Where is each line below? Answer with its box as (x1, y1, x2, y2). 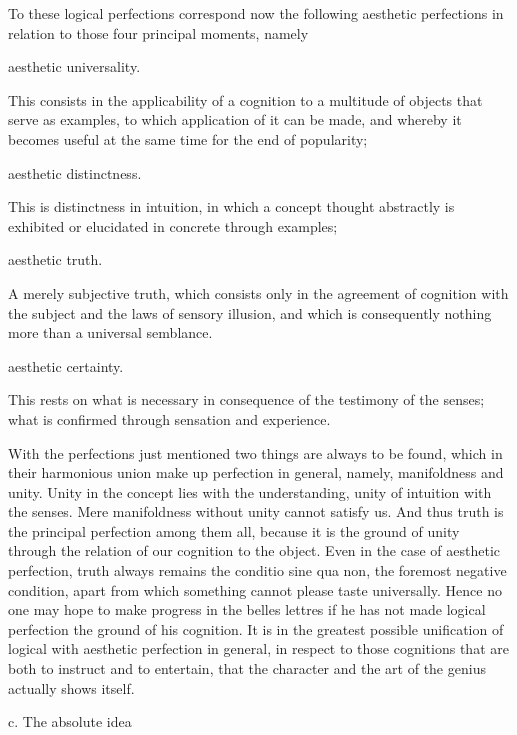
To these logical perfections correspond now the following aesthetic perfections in (8, 3, 504, 23)
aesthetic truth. (8, 249, 103, 270)
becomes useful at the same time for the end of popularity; (8, 128, 368, 149)
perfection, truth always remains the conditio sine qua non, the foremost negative (8, 560, 507, 581)
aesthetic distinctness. (8, 162, 142, 183)
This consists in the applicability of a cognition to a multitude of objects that (8, 89, 483, 110)
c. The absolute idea (8, 711, 132, 732)
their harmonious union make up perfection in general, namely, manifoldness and (8, 462, 504, 483)
